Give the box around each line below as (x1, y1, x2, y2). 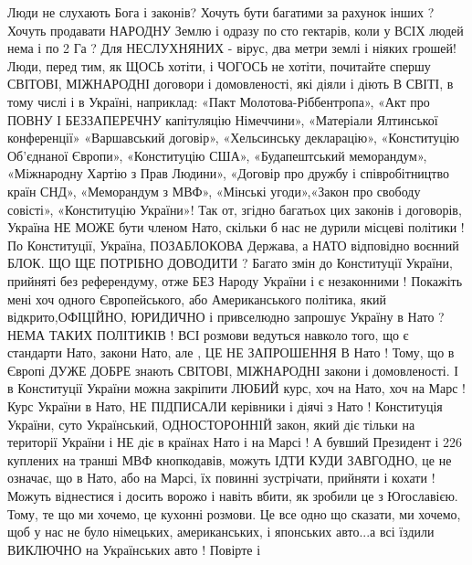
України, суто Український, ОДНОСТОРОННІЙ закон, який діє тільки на (7, 414, 415, 433)
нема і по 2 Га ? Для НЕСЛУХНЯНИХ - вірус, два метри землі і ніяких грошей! (7, 38, 456, 58)
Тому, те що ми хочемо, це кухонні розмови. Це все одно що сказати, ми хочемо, (7, 504, 461, 523)
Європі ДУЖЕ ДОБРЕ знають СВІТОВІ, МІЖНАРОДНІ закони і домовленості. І (7, 360, 458, 379)
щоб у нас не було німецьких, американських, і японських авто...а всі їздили (7, 522, 435, 541)
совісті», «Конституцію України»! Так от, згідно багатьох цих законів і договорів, (7, 199, 462, 219)
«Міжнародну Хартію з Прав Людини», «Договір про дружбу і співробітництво (7, 164, 449, 183)
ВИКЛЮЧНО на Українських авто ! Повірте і (7, 539, 261, 559)
